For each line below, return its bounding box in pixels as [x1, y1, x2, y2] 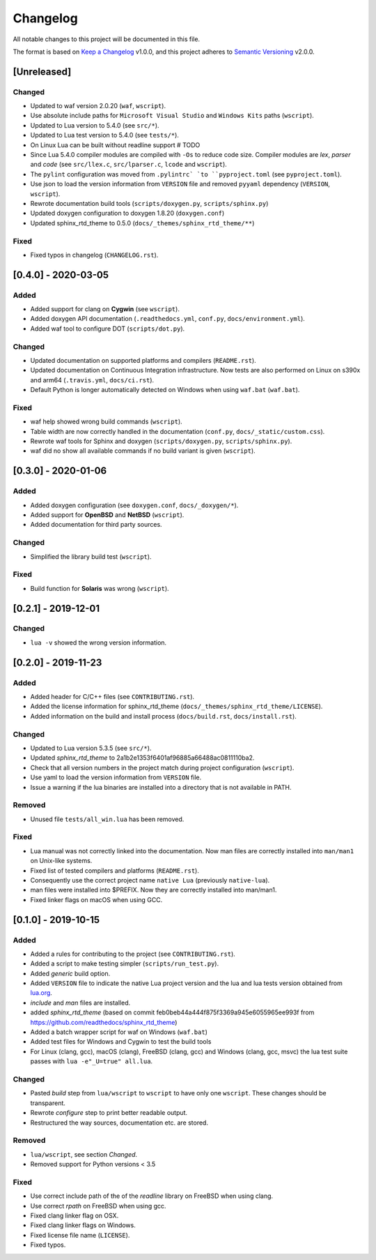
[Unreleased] [13, 66, 72, 77]
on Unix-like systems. [30, 857, 93, 865]
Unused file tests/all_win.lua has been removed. [30, 815, 185, 823]
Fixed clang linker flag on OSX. [30, 1211, 119, 1220]
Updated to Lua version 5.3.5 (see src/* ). [30, 744, 152, 752]
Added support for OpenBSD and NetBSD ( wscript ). [30, 511, 185, 519]
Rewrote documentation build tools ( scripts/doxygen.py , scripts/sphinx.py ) [30, 200, 269, 207]
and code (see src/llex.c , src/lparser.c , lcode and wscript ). [30, 160, 228, 169]
